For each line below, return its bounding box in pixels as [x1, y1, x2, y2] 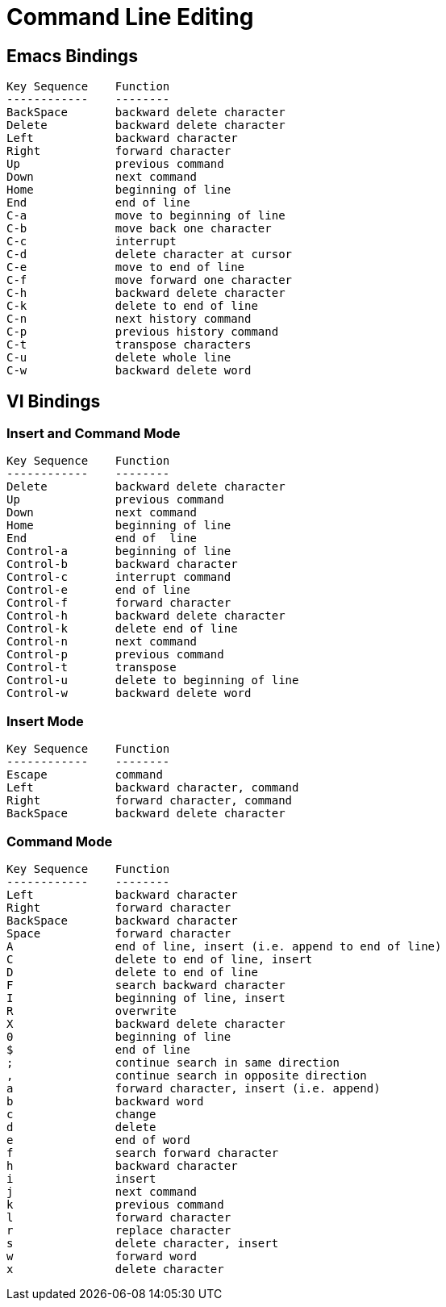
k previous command [6, 1197, 224, 1211]
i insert [6, 1171, 156, 1185]
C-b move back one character [6, 222, 272, 236]
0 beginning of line [6, 1029, 231, 1043]
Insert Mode [6, 712, 84, 729]
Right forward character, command [6, 794, 293, 808]
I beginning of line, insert [6, 991, 286, 1004]
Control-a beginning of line [6, 545, 231, 558]
